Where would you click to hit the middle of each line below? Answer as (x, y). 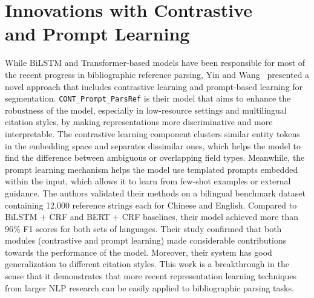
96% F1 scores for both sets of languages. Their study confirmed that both (143, 228)
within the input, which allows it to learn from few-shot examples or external (148, 181)
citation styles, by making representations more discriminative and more (139, 122)
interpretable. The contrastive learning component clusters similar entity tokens (152, 133)
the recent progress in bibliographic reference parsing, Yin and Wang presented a (157, 74)
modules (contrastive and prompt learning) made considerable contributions (146, 240)
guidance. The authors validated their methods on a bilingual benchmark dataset (155, 193)
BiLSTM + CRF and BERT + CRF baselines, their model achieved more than (152, 217)
